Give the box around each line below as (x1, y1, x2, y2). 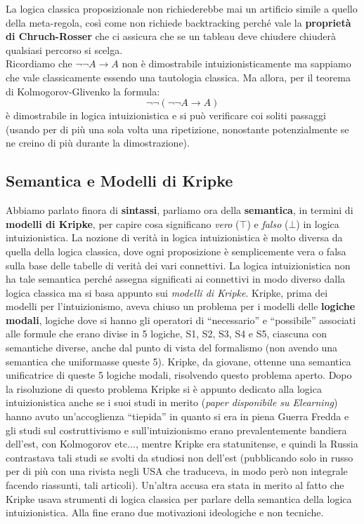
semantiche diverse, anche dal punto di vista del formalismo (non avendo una (6, 340, 338, 355)
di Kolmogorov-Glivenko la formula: (6, 83, 160, 98)
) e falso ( (247, 216, 289, 231)
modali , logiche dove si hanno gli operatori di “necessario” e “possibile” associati (6, 312, 356, 327)
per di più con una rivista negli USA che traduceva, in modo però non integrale (6, 464, 348, 478)
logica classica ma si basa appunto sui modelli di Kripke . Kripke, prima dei (6, 285, 328, 300)
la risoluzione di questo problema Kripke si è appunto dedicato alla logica (6, 381, 322, 396)
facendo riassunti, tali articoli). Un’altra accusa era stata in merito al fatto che (6, 478, 344, 492)
